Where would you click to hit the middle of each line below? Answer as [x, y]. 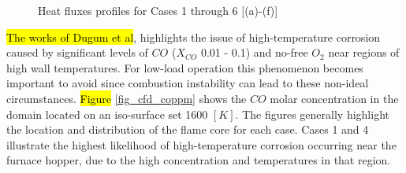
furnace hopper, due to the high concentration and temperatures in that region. [199, 160]
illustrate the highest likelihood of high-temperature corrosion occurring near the [201, 144]
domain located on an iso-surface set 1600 [107, 114]
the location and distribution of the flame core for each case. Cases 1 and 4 [188, 129]
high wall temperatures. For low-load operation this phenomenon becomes [185, 67]
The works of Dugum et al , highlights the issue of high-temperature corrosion [194, 37]
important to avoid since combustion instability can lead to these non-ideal [188, 83]
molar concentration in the [334, 98]
